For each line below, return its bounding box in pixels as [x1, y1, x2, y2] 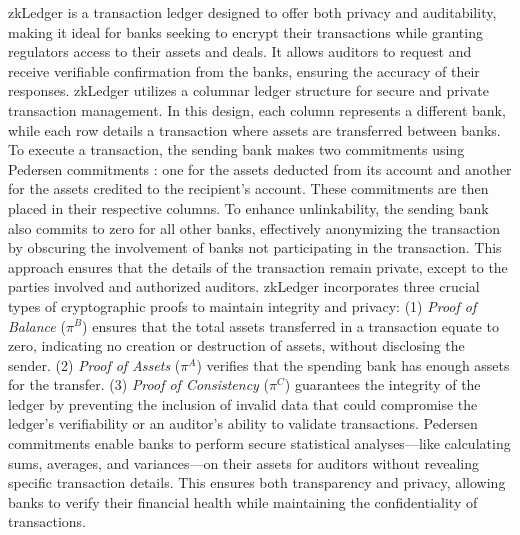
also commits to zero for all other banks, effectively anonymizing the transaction [8, 217, 500, 238]
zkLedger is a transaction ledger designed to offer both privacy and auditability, [8, 2, 497, 22]
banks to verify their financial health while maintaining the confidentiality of [8, 491, 478, 512]
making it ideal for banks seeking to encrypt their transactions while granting [8, 21, 483, 42]
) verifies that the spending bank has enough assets [196, 354, 510, 375]
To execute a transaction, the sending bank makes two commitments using [8, 139, 465, 160]
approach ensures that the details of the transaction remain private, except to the [8, 256, 508, 277]
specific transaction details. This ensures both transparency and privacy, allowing [8, 472, 506, 493]
